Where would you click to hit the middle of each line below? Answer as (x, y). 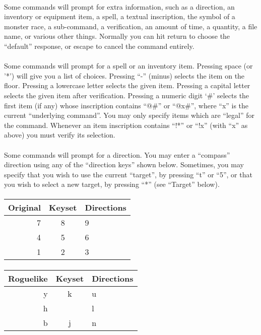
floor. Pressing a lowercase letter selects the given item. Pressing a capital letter (127, 85)
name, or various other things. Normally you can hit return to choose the (117, 36)
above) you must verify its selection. (60, 135)
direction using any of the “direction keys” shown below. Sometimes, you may (124, 164)
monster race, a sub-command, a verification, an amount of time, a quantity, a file (131, 26)
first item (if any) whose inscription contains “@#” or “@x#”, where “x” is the (126, 105)
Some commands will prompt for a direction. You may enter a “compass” (117, 154)
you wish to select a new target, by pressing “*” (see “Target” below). (112, 184)
